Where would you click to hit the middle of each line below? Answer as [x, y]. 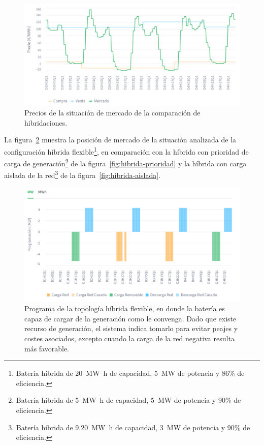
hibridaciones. [46, 122]
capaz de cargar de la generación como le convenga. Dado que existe [130, 318]
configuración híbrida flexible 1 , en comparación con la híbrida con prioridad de [126, 151]
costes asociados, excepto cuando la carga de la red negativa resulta [129, 338]
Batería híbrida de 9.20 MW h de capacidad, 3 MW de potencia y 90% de [133, 427]
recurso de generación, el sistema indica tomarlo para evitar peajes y [131, 328]
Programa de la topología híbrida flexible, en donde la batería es [125, 308]
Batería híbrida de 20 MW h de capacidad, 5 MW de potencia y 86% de [130, 373]
